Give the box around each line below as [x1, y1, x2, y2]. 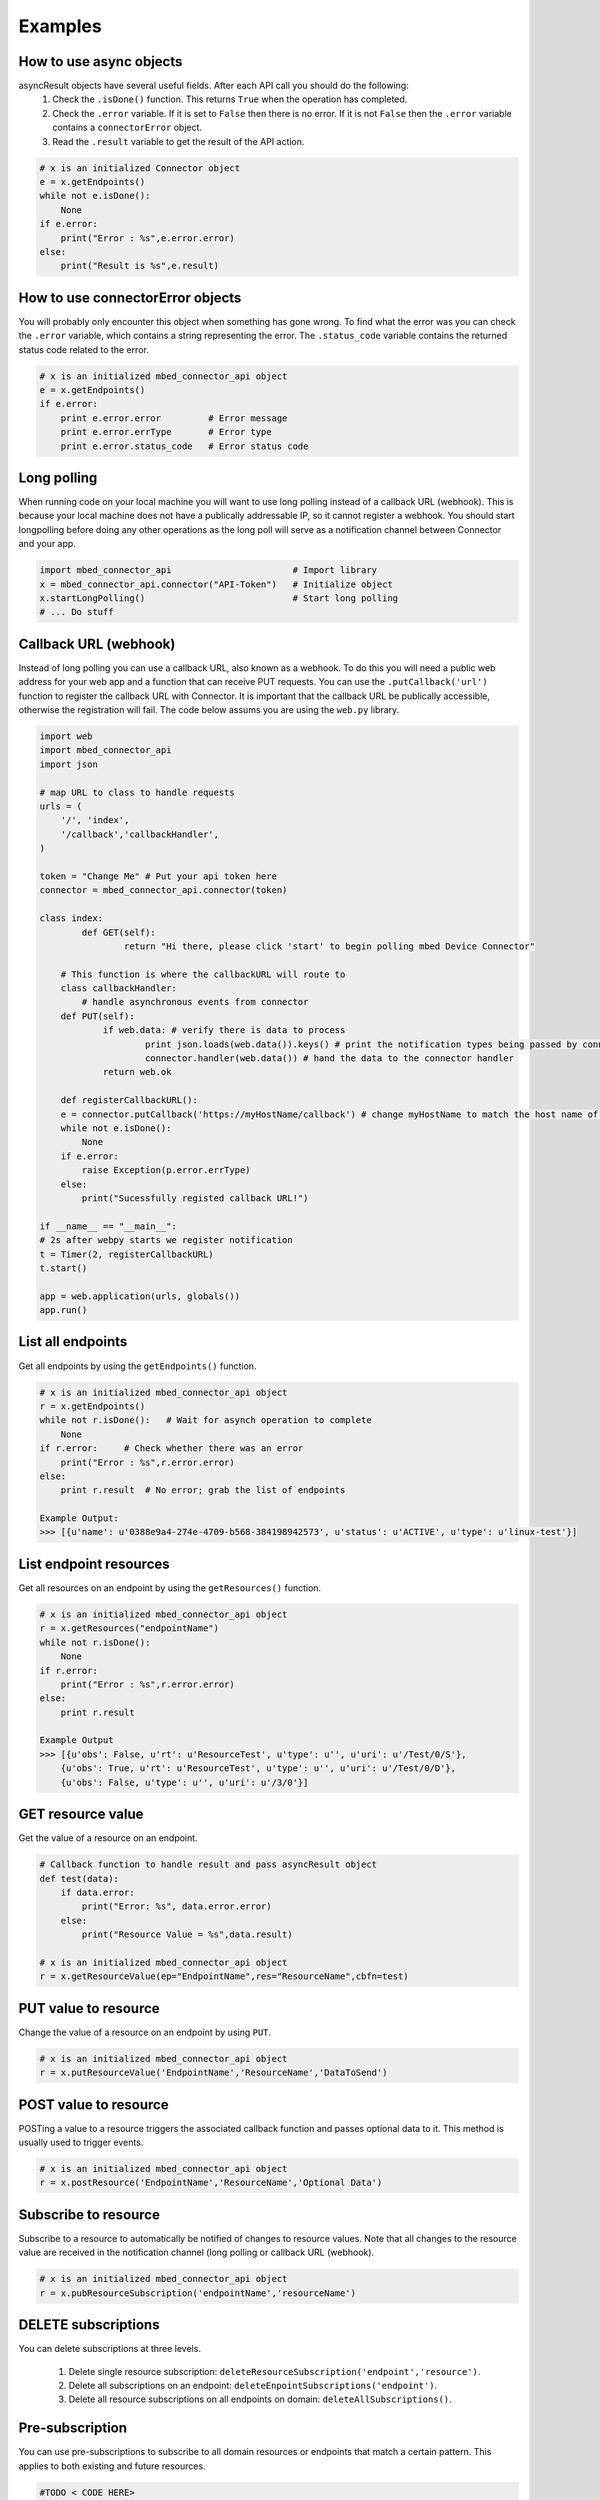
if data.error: [60, 1886, 135, 1898]
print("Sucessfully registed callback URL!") [81, 1192, 309, 1204]
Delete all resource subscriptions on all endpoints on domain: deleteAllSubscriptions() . [68, 2393, 452, 2405]
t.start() [39, 1262, 88, 1274]
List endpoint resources [18, 1555, 170, 1572]
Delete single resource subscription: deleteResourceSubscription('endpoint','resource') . [68, 2365, 481, 2377]
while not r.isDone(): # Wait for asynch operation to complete [39, 1415, 372, 1426]
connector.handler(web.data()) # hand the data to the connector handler [145, 1053, 515, 1064]
